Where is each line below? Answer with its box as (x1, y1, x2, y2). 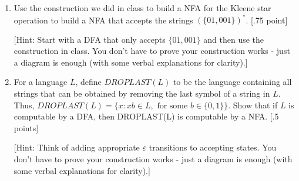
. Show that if (228, 98, 278, 111)
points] (14, 121, 39, 134)
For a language (14, 76, 68, 88)
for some (157, 101, 188, 110)
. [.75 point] (246, 13, 288, 26)
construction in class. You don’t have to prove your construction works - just (14, 45, 290, 57)
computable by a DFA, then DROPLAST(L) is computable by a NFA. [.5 (14, 110, 279, 122)
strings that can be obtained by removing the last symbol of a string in (14, 87, 270, 100)
